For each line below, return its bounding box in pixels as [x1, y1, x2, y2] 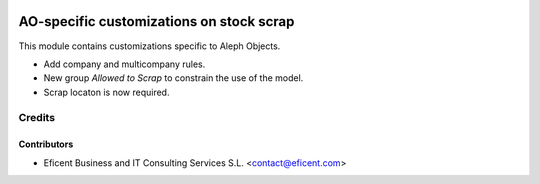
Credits [18, 111, 55, 125]
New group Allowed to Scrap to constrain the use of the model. [43, 72, 304, 84]
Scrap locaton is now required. [43, 86, 170, 98]
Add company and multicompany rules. [43, 58, 206, 70]
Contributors [18, 138, 74, 150]
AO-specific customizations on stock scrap [18, 13, 295, 30]
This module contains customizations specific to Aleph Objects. [18, 40, 281, 52]
